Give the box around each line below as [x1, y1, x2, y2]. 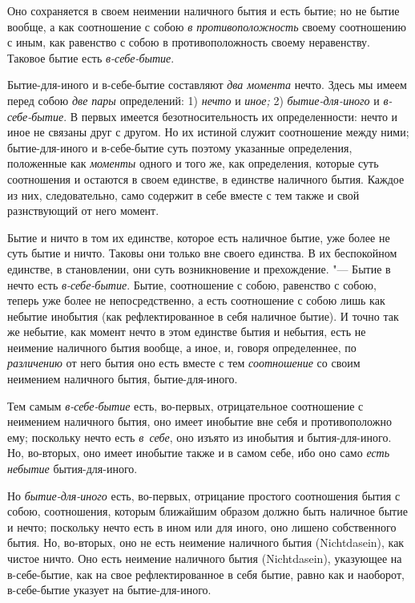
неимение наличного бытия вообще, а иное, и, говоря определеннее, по [7, 338, 357, 355]
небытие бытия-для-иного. [7, 460, 138, 477]
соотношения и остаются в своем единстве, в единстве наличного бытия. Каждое [7, 170, 405, 187]
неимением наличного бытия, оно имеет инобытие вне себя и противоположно [7, 413, 392, 430]
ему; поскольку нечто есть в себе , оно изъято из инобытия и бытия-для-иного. [7, 428, 392, 445]
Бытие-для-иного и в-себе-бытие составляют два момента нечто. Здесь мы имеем [7, 76, 407, 93]
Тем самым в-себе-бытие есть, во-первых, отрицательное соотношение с [7, 397, 364, 414]
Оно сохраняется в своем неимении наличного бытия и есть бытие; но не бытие [7, 2, 400, 18]
